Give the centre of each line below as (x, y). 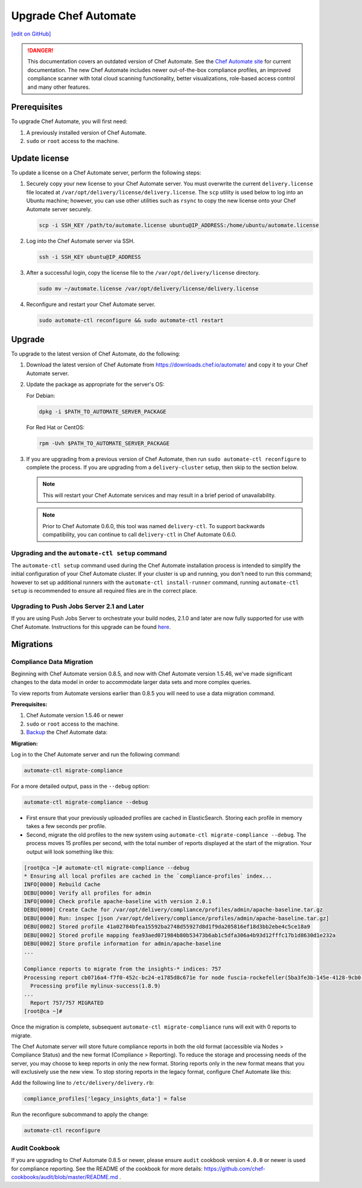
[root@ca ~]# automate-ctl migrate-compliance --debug (106, 867)
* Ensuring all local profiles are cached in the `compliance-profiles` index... (148, 876)
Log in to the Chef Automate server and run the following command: (96, 755)
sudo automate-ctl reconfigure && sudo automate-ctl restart (131, 320)
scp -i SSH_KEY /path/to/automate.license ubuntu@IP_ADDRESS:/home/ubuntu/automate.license (179, 225)
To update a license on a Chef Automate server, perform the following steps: (106, 173)
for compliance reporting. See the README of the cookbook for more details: (107, 1169)
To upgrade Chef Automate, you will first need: (69, 121)
